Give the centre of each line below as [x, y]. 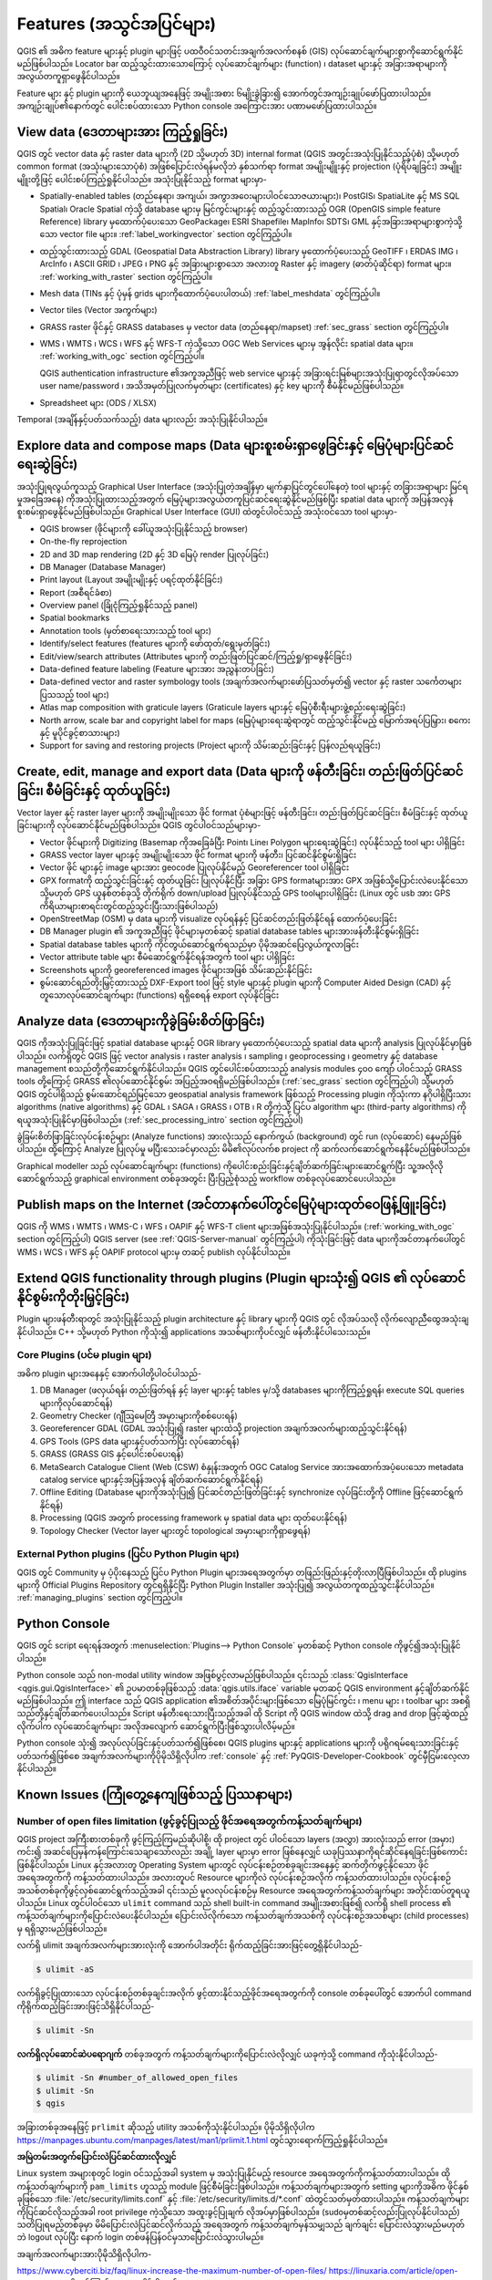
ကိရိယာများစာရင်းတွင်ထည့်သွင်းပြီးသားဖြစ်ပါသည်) [129, 906]
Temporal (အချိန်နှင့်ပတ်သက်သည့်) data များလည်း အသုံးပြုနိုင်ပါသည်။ [142, 420]
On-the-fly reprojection [83, 542]
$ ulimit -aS [65, 1969]
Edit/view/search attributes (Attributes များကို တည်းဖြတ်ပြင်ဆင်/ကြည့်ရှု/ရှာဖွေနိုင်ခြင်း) [196, 656]
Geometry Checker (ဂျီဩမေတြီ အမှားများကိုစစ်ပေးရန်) [139, 1416]
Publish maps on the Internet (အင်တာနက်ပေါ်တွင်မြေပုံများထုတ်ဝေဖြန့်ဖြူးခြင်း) [232, 1204]
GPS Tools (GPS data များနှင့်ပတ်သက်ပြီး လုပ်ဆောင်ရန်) [140, 1441]
